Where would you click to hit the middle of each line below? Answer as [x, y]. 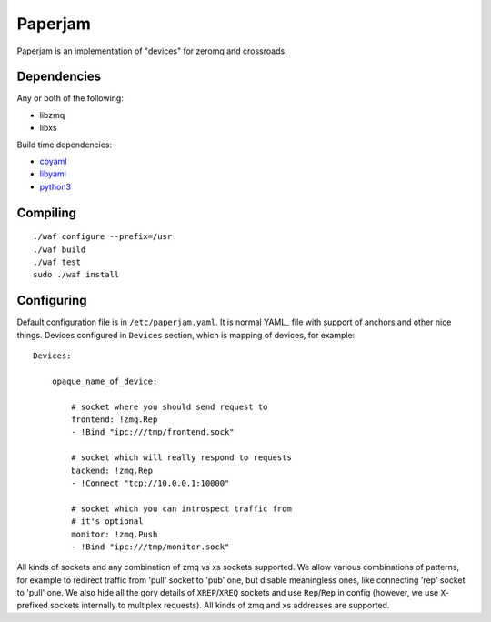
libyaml [53, 174]
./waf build [60, 249]
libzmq [52, 115]
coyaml [53, 161]
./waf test [57, 262]
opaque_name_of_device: [105, 381]
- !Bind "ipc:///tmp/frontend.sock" [153, 432]
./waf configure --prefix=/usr [103, 237]
